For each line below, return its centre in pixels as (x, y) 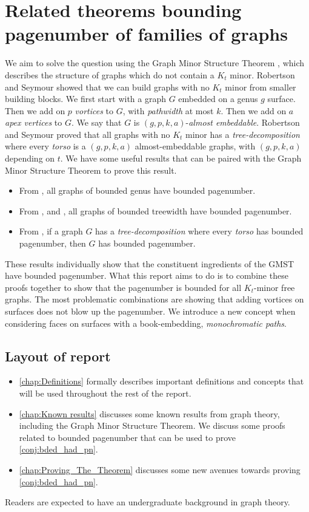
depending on (30, 158)
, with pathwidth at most (168, 110)
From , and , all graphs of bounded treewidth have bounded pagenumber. (155, 210)
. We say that (96, 122)
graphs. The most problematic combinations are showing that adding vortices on (154, 299)
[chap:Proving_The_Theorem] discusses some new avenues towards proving (160, 469)
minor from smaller (261, 87)
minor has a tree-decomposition (243, 134)
